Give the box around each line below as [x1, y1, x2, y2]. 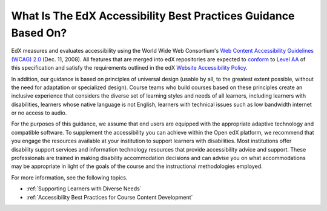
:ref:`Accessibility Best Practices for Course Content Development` [26, 193, 193, 201]
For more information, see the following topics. [11, 173, 128, 181]
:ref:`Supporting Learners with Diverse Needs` [26, 185, 142, 192]
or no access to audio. [11, 109, 67, 116]
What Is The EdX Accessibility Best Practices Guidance [11, 9, 295, 22]
